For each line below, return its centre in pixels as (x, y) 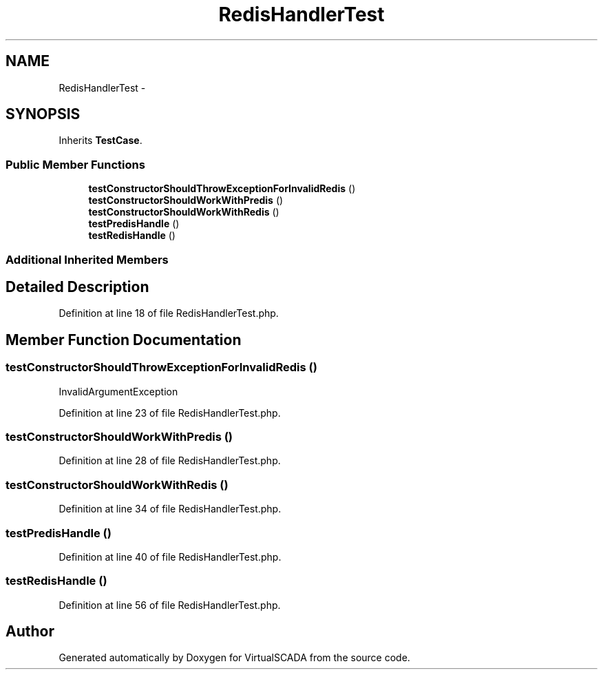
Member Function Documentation (124, 340)
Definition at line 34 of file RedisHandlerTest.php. (170, 509)
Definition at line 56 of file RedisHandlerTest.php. (170, 605)
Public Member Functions (75, 164)
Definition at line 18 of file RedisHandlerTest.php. (169, 313)
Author (30, 632)
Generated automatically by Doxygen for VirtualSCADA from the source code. (234, 658)
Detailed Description (77, 287)
